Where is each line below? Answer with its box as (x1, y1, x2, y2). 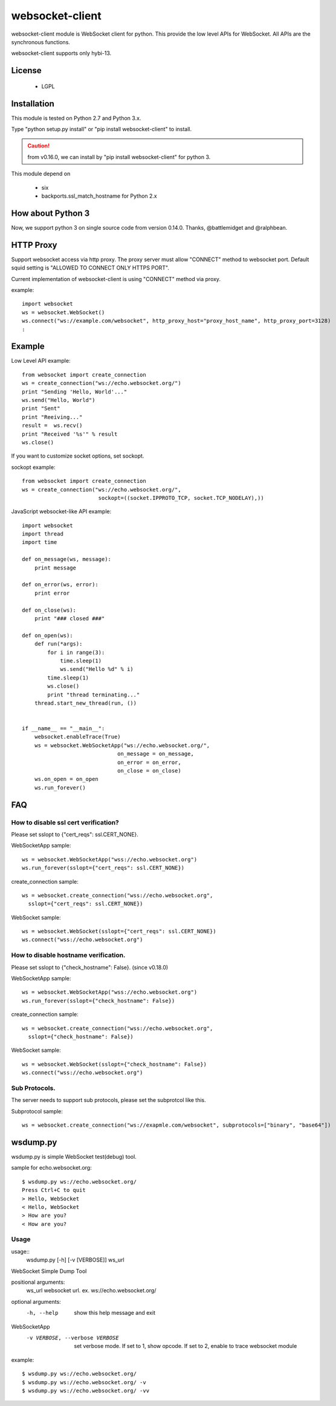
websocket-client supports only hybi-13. (11, 50, 112, 57)
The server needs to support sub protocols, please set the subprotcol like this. (11, 1097, 207, 1104)
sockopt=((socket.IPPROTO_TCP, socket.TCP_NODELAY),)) (98, 494, 264, 501)
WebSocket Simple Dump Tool (11, 1267, 87, 1275)
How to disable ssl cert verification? (11, 818, 119, 826)
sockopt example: (11, 463, 56, 471)
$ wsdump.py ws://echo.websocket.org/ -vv (22, 1387, 150, 1394)
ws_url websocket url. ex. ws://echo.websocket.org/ (26, 1287, 157, 1294)
